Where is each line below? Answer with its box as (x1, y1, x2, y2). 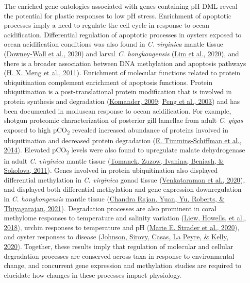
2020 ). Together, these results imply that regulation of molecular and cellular (4, 241, 233, 251)
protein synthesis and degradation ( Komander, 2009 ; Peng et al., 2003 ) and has (4, 96, 240, 106)
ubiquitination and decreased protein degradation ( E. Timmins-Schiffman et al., (4, 135, 242, 145)
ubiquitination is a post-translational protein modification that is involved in (4, 86, 232, 97)
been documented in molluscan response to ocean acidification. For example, (4, 105, 231, 116)
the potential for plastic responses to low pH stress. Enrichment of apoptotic (4, 10, 232, 20)
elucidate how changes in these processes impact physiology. (4, 269, 182, 280)
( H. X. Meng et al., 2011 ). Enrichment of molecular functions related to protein (4, 67, 240, 78)
